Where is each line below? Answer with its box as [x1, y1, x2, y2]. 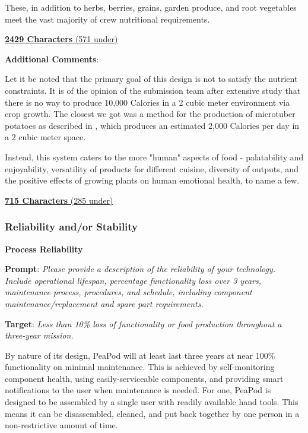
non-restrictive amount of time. [5, 419, 118, 431]
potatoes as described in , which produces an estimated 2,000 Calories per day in [5, 119, 300, 131]
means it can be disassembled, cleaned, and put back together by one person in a [5, 407, 300, 419]
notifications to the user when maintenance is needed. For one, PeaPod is [5, 384, 271, 396]
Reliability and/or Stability [5, 219, 138, 234]
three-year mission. [5, 329, 74, 342]
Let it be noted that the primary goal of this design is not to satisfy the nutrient [5, 72, 298, 85]
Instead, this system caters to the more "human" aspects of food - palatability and [5, 150, 304, 163]
